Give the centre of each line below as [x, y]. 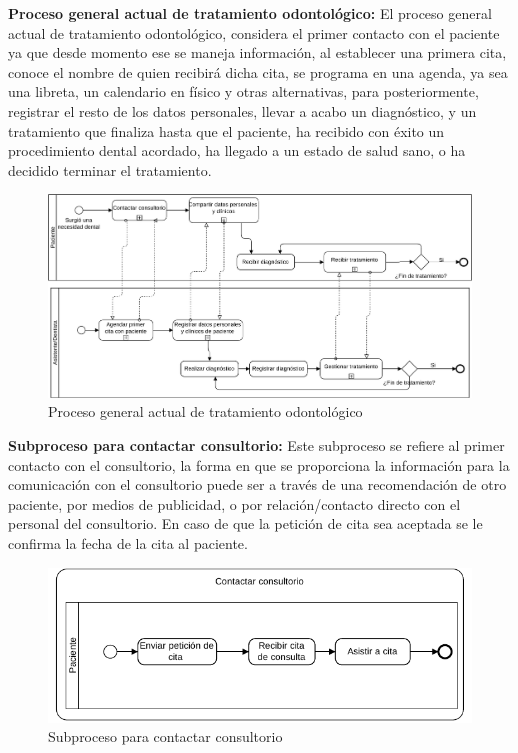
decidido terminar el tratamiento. [110, 169]
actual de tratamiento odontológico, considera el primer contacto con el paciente [254, 32]
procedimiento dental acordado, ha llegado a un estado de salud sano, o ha [237, 150]
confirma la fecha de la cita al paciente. [128, 543]
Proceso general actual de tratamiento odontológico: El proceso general [250, 13]
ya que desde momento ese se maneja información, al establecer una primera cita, [257, 52]
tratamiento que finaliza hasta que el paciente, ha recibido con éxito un [226, 130]
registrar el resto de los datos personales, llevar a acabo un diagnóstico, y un [242, 110]
